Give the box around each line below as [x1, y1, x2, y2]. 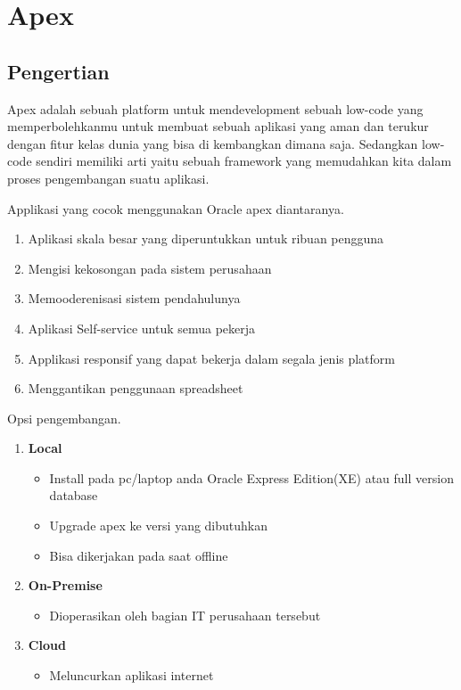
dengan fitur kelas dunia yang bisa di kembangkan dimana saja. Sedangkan [7, 134, 418, 152]
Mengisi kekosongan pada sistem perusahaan [28, 259, 272, 277]
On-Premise [28, 576, 103, 595]
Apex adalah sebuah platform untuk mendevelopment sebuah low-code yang [7, 99, 424, 118]
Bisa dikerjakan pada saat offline [49, 546, 228, 564]
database [49, 486, 98, 505]
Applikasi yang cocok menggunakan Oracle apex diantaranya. [7, 199, 344, 218]
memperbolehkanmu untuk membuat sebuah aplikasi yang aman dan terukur [7, 117, 429, 136]
